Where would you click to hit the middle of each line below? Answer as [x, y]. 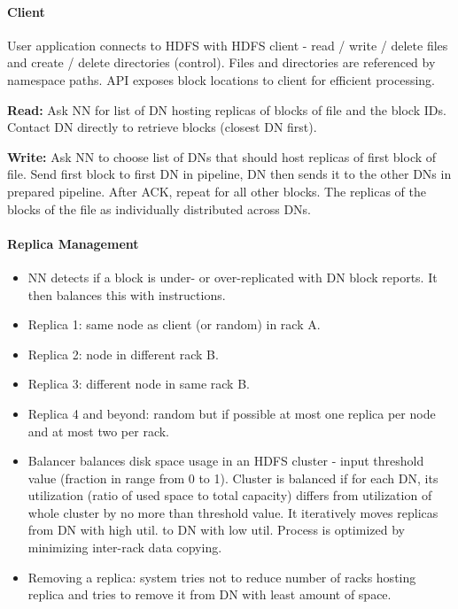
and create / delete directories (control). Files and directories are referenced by [221, 62]
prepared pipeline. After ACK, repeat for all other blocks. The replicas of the [217, 191]
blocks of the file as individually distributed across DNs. [159, 208]
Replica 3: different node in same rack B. [139, 384]
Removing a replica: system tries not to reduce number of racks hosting [222, 577]
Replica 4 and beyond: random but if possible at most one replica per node [232, 413]
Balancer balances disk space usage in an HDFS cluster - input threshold [226, 461]
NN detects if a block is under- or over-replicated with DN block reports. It [233, 277]
